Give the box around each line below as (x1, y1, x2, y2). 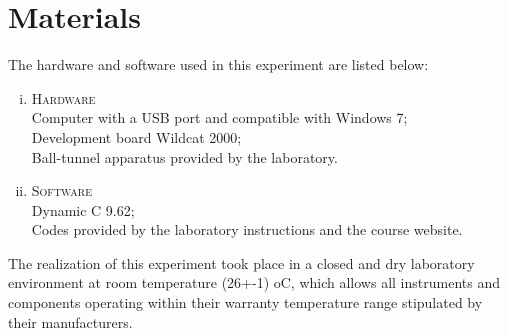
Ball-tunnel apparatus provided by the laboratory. (31, 146, 338, 167)
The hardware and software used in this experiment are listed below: (8, 54, 429, 75)
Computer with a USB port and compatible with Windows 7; (31, 107, 408, 128)
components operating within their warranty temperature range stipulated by (8, 292, 483, 313)
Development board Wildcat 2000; (31, 126, 242, 147)
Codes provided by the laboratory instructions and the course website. (31, 219, 463, 240)
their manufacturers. (8, 311, 133, 332)
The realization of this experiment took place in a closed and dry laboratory (8, 252, 475, 273)
